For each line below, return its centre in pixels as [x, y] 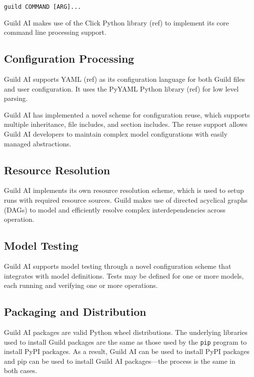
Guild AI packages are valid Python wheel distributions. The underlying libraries [126, 332]
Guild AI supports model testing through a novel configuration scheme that [118, 266]
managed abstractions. [38, 143]
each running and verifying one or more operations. [81, 285]
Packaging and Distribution [75, 312]
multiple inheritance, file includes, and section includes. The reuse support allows [126, 124]
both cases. [21, 370]
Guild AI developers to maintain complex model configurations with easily [116, 134]
